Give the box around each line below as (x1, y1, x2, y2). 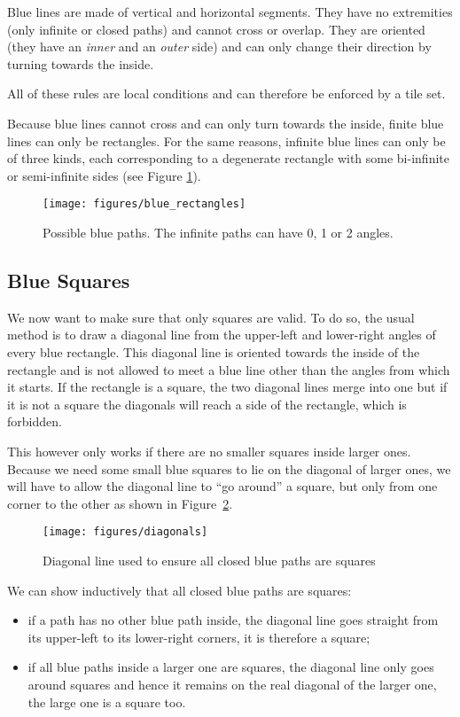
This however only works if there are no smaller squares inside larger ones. (7, 441, 411, 460)
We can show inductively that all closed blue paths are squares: (7, 581, 352, 599)
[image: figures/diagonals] (43, 526, 208, 539)
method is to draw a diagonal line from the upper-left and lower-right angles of (7, 325, 436, 344)
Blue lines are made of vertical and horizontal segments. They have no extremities (7, 3, 453, 20)
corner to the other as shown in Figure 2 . (7, 494, 233, 512)
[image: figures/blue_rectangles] (43, 198, 246, 211)
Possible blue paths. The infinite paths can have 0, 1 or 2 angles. (43, 223, 394, 241)
